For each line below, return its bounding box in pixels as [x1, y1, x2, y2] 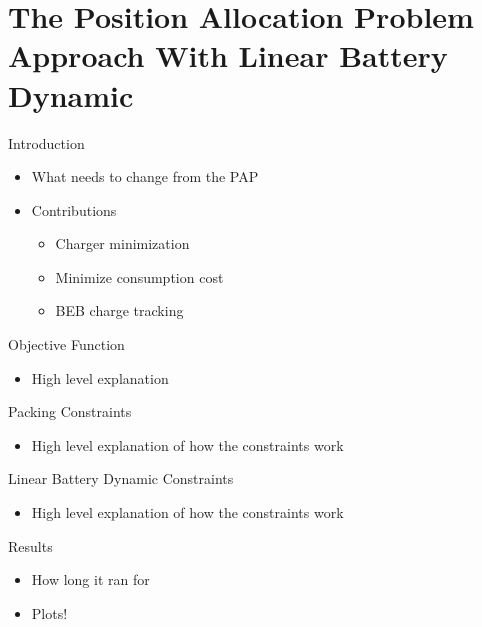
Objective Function [8, 334, 125, 355]
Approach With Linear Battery [8, 35, 448, 76]
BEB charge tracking [55, 300, 184, 321]
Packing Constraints [8, 401, 132, 422]
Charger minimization [55, 233, 190, 254]
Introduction [8, 132, 85, 153]
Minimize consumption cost [55, 266, 224, 287]
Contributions [31, 199, 117, 220]
